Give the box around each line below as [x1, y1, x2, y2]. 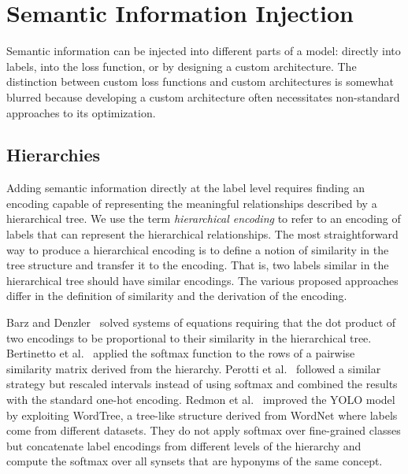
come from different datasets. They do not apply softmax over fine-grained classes [6, 422, 401, 439]
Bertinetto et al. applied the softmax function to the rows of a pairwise [6, 345, 355, 361]
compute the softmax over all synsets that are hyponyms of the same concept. [6, 453, 383, 469]
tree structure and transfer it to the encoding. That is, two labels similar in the [6, 257, 389, 273]
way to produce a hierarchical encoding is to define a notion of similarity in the [6, 241, 389, 257]
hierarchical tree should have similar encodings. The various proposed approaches [6, 272, 399, 288]
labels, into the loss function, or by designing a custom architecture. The [6, 57, 357, 74]
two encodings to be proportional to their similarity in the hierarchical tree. [6, 329, 372, 346]
